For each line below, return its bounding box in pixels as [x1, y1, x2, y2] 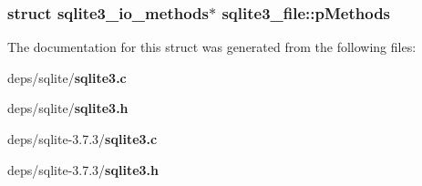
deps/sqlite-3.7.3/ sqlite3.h [7, 160, 159, 179]
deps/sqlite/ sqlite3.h [7, 98, 129, 118]
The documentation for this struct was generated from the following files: [7, 37, 417, 57]
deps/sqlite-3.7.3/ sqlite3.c [7, 129, 158, 148]
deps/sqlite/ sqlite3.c [7, 67, 127, 87]
